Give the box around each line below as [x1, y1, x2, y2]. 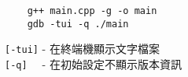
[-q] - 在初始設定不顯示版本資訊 [5, 55, 182, 72]
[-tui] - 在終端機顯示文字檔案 [5, 40, 160, 57]
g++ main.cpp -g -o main [27, 5, 157, 16]
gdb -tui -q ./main [27, 18, 129, 30]
